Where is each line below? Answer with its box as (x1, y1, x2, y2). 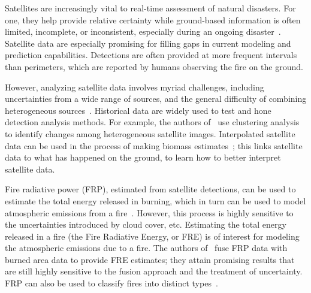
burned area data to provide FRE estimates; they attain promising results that (5, 253, 295, 265)
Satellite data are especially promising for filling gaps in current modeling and (5, 37, 291, 49)
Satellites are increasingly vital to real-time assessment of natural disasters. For (5, 2, 296, 14)
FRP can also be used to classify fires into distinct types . (5, 277, 218, 289)
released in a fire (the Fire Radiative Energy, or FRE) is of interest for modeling (5, 229, 300, 242)
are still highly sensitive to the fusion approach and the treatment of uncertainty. (5, 265, 303, 277)
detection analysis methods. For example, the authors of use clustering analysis (5, 116, 300, 128)
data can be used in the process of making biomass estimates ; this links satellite (5, 139, 303, 152)
